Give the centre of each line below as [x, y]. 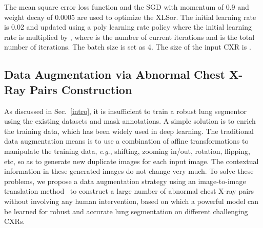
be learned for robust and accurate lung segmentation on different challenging [126, 211]
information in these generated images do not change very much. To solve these [129, 171]
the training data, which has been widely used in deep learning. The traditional [129, 131]
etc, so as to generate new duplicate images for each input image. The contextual [131, 161]
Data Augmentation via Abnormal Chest [115, 74]
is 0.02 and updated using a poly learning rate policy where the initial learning [128, 27]
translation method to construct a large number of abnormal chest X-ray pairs [129, 191]
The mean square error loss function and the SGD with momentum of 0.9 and [127, 7]
